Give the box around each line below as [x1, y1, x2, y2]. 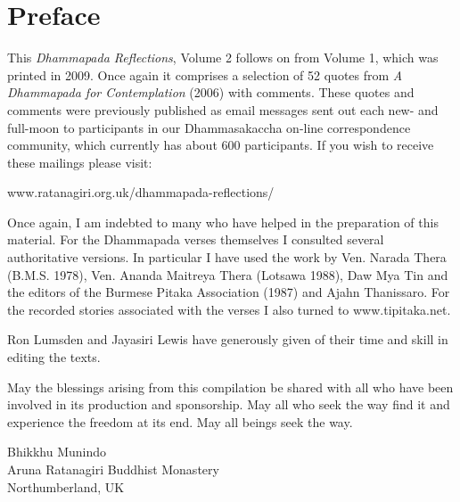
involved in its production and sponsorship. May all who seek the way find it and [7, 395, 450, 414]
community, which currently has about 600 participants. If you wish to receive [7, 136, 434, 154]
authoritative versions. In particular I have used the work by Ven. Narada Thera [7, 248, 447, 267]
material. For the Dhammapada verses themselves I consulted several [7, 230, 384, 249]
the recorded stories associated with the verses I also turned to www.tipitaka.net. [7, 300, 451, 318]
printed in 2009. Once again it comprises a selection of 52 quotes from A [7, 65, 403, 84]
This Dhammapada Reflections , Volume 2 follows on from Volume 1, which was [7, 48, 439, 67]
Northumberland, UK [7, 477, 125, 496]
